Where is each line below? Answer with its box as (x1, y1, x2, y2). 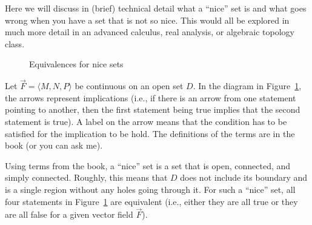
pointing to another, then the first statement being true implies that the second (5, 103, 300, 116)
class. (5, 37, 25, 50)
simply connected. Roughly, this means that (5, 171, 168, 184)
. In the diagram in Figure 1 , (193, 79, 302, 92)
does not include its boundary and (180, 171, 308, 184)
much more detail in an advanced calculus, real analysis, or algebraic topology (5, 25, 294, 38)
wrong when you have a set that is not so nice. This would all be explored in (5, 13, 290, 26)
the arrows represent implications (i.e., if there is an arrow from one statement (5, 91, 296, 104)
